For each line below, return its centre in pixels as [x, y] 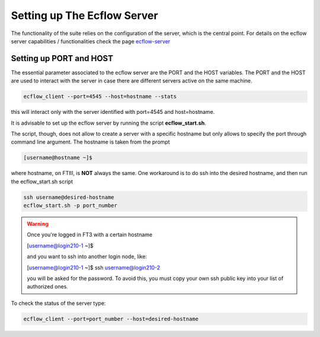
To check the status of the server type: [58, 303]
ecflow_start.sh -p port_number [71, 206]
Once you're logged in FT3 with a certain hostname [90, 235]
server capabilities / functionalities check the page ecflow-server [91, 41]
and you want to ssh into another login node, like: [87, 257]
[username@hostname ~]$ [58, 158]
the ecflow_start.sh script [42, 182]
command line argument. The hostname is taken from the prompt [90, 142]
